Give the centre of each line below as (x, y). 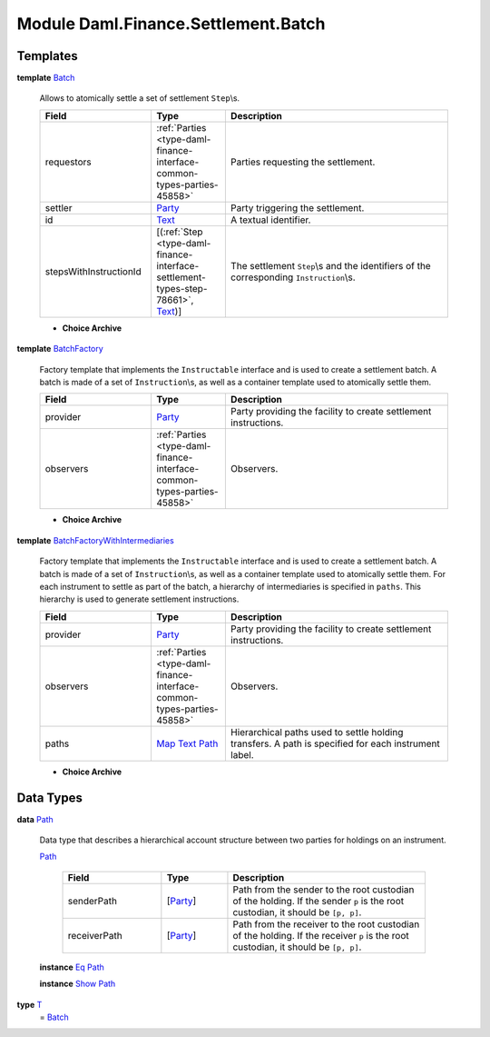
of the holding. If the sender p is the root (318, 901)
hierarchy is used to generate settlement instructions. (139, 599)
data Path (35, 819)
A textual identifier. (270, 220)
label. (242, 754)
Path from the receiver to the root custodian (326, 924)
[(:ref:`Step (180, 232)
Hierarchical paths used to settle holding (317, 732)
